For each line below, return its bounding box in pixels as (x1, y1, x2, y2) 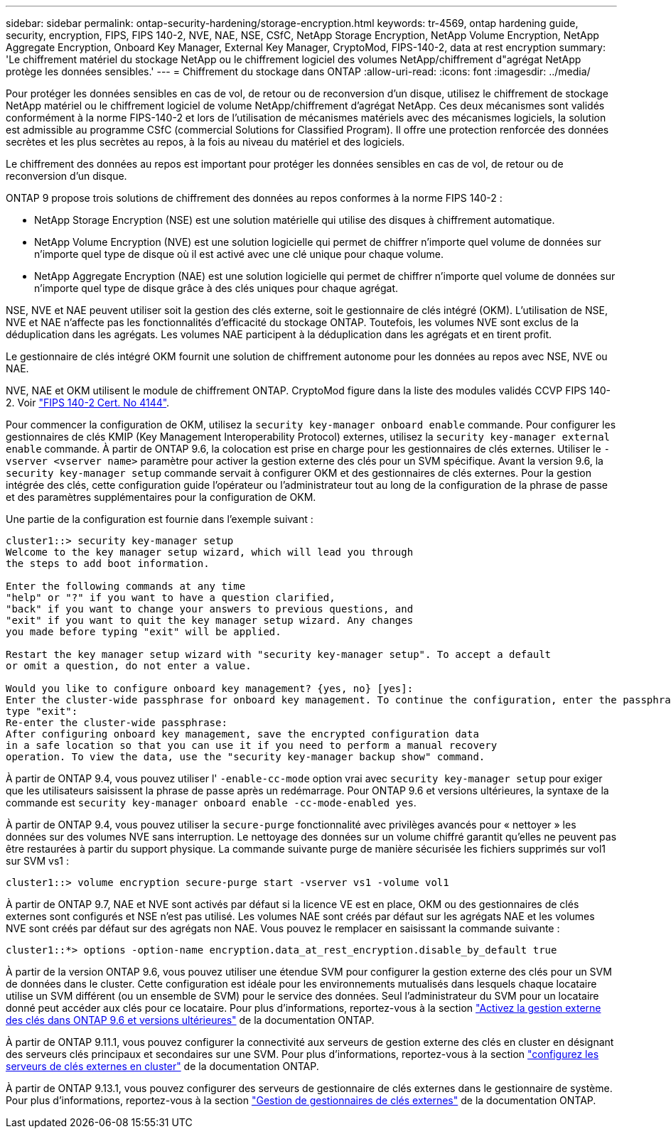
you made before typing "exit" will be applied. (6, 626, 281, 637)
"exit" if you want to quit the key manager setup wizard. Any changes (6, 615, 414, 626)
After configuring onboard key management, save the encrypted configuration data (6, 728, 479, 740)
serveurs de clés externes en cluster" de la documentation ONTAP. (6, 1060, 319, 1072)
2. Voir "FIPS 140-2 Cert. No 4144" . (6, 396, 170, 409)
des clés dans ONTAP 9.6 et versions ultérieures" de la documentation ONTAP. (6, 1014, 375, 1026)
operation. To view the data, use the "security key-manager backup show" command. (6, 751, 485, 762)
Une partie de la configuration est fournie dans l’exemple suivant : (6, 513, 313, 525)
